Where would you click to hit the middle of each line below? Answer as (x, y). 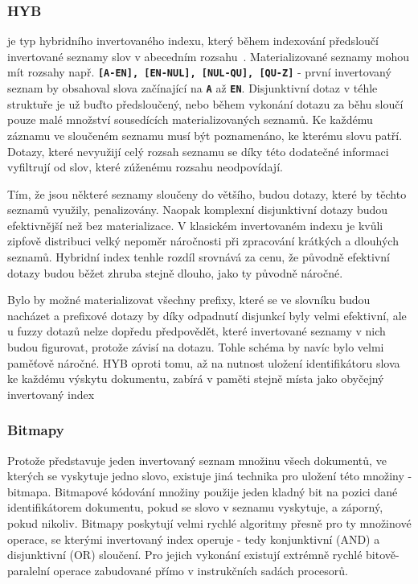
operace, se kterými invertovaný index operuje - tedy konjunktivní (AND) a (194, 539)
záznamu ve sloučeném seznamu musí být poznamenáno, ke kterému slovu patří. (205, 135)
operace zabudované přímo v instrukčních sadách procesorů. (201, 570)
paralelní (29, 570)
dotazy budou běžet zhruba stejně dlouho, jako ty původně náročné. (175, 272)
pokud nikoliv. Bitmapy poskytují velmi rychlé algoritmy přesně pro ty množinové (209, 523)
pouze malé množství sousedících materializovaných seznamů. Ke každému (190, 119)
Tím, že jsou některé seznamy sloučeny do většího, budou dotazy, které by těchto (207, 193)
